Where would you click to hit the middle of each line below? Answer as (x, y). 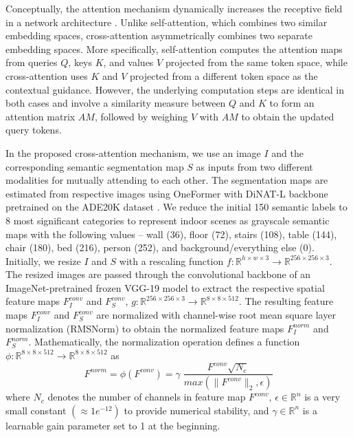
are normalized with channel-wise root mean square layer (216, 315)
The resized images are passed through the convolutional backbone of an (158, 274)
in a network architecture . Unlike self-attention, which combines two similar (167, 22)
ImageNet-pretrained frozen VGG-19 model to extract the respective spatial (165, 287)
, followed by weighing (141, 116)
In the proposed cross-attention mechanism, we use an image (133, 152)
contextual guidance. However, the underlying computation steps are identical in (175, 89)
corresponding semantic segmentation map (95, 166)
